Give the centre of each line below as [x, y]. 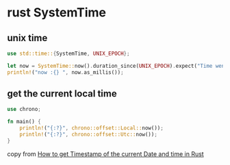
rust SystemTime [57, 13]
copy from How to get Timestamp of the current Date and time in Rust [105, 154]
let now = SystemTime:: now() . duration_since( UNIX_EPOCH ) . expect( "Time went [117, 66]
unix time [27, 38]
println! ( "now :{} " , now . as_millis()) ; [66, 72]
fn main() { [24, 122]
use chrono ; [24, 110]
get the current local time [62, 94]
